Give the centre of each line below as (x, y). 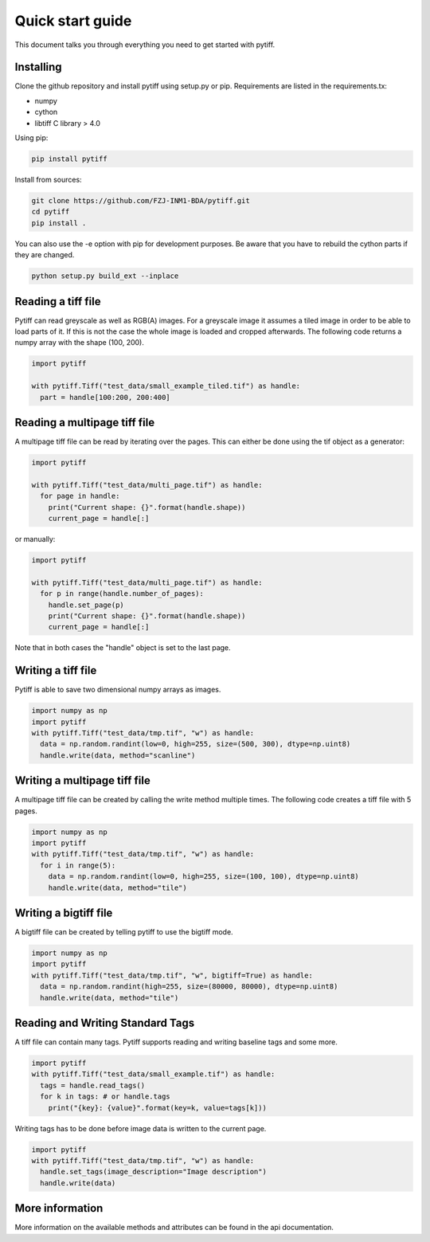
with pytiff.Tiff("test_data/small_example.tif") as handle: (153, 1074)
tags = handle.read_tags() (93, 1085)
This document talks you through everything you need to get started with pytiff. (145, 45)
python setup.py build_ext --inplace (105, 276)
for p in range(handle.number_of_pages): (122, 594)
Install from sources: (49, 179)
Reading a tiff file (58, 302)
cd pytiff (51, 212)
